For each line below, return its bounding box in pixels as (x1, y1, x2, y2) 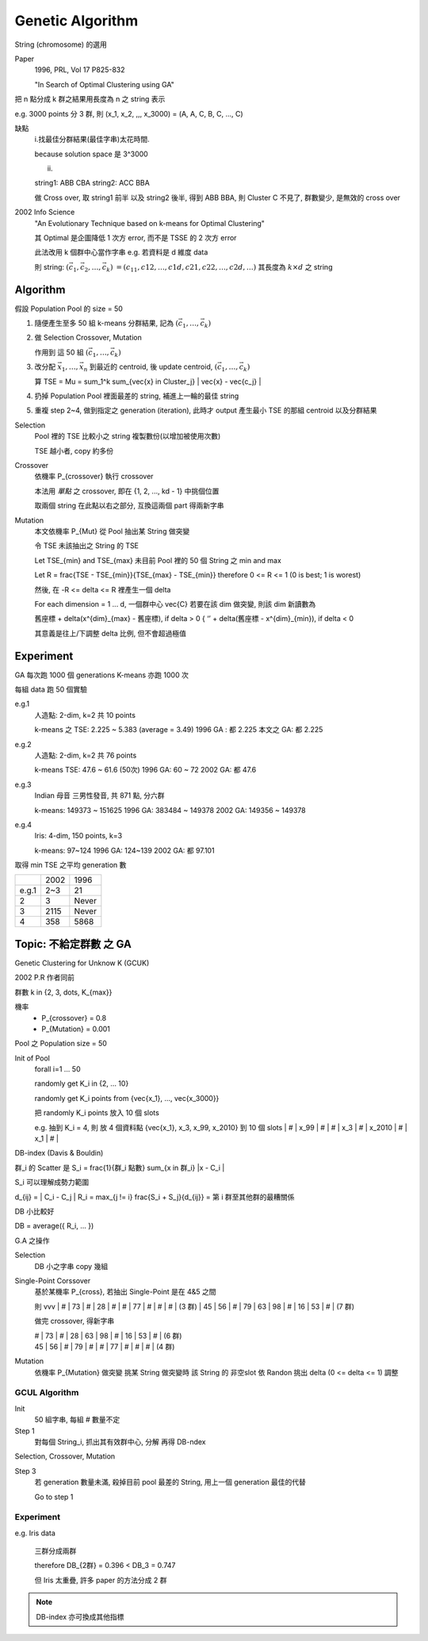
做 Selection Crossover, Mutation (34, 333, 142, 343)
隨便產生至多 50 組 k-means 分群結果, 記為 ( (34, 318, 178, 328)
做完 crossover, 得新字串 (34, 1317, 115, 1326)
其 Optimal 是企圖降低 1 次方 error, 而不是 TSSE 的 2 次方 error (34, 233, 237, 243)
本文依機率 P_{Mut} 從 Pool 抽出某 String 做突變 (34, 526, 190, 535)
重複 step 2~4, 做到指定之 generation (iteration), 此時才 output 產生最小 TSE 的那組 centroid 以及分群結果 (34, 405, 377, 416)
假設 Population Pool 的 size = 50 (14, 304, 123, 313)
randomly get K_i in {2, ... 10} (34, 1079, 129, 1088)
